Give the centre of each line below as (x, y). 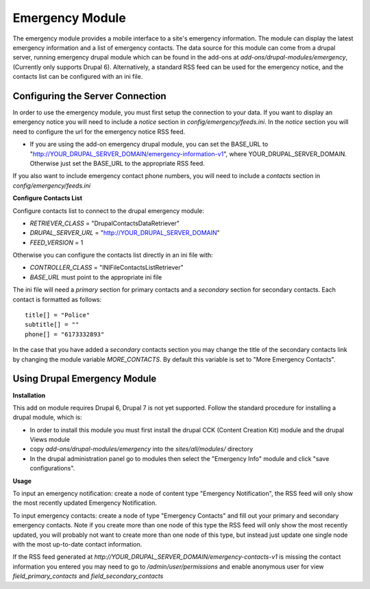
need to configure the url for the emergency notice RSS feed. (99, 131)
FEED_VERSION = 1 (57, 242)
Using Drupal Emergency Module (85, 379)
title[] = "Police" (58, 315)
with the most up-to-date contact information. (77, 544)
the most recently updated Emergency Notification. (85, 503)
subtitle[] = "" (52, 325)
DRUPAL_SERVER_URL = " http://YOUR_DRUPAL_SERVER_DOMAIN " (125, 233)
